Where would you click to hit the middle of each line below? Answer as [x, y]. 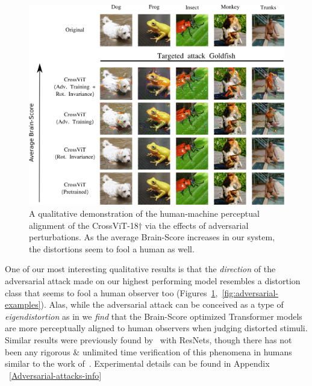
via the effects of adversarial [197, 225]
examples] [23, 304]
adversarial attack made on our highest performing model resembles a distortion [153, 281]
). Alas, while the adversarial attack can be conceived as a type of [162, 304]
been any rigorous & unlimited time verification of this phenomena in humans [148, 351]
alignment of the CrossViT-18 [84, 225]
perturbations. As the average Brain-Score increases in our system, [152, 237]
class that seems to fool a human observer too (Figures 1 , [111, 292]
